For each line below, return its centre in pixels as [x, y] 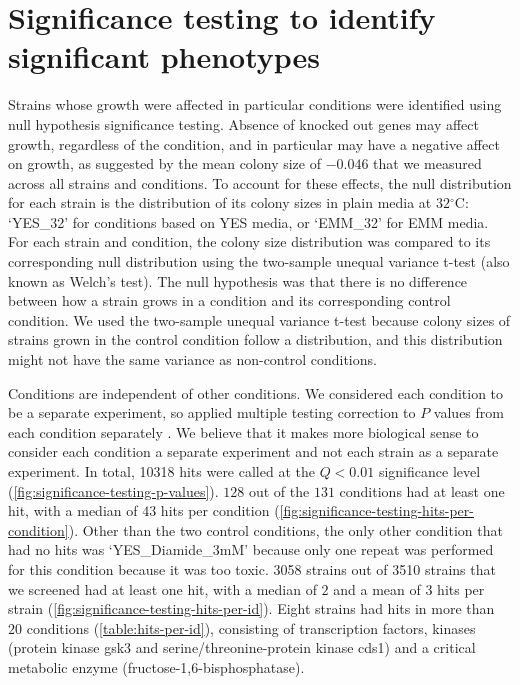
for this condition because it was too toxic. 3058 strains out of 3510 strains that [252, 568]
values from [468, 412]
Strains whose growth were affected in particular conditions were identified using [255, 104]
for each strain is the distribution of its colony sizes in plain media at [220, 202]
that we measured [427, 163]
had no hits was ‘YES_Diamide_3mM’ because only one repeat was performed [251, 549]
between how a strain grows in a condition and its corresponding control [229, 300]
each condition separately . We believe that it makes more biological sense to [243, 431]
